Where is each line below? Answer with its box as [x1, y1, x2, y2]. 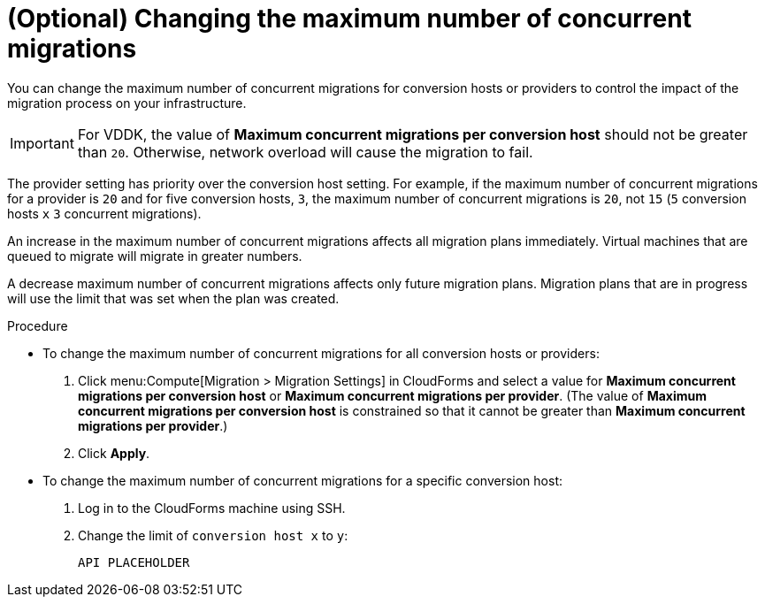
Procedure [7, 317, 68, 333]
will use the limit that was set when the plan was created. [7, 290, 340, 306]
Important [10, 134, 74, 152]
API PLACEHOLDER [78, 554, 190, 570]
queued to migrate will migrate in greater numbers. [7, 248, 302, 264]
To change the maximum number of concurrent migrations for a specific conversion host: [42, 472, 562, 488]
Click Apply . [78, 445, 150, 461]
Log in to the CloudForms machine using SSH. [78, 500, 346, 516]
